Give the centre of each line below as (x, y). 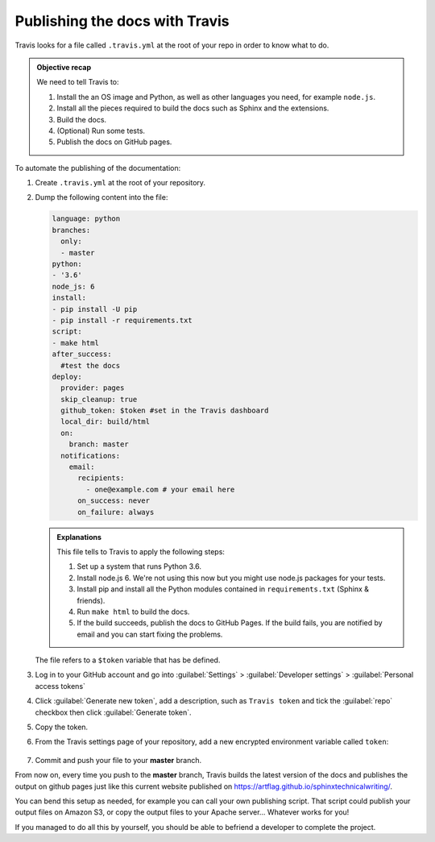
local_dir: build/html (106, 422)
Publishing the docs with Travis (122, 21)
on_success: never (114, 501)
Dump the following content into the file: (101, 197)
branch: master (99, 444)
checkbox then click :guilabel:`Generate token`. (114, 712)
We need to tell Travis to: (78, 82)
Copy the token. (62, 727)
